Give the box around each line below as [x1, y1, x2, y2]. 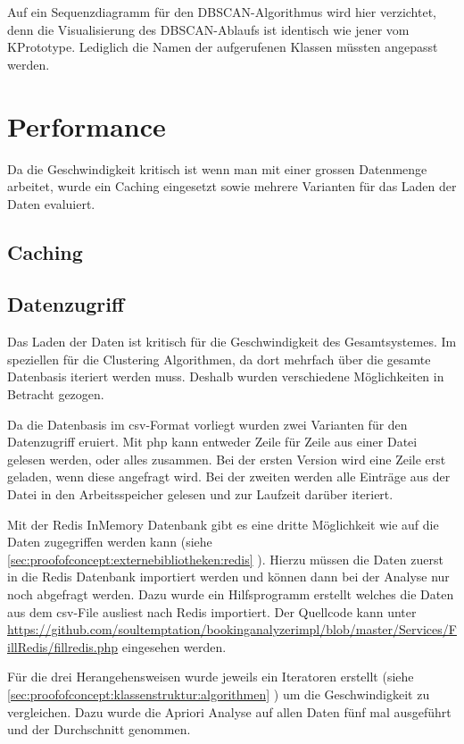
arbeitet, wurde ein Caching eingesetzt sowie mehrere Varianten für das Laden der [7, 177, 457, 196]
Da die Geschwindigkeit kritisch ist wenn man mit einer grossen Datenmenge [7, 159, 427, 178]
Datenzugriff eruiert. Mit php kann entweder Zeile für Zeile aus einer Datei [7, 432, 418, 451]
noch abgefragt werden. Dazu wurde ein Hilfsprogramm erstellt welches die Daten [7, 584, 454, 603]
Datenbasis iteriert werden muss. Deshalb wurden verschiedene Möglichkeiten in [7, 367, 444, 386]
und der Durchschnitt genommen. [7, 720, 191, 739]
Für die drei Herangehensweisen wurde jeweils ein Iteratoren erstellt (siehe [7, 667, 414, 686]
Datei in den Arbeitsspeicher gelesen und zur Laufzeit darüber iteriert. [7, 485, 394, 504]
